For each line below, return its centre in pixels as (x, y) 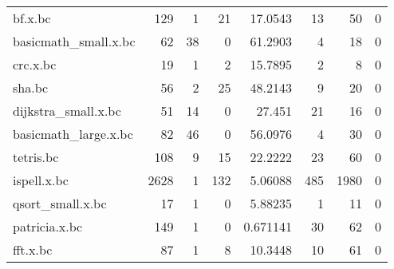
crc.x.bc (35, 64)
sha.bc (31, 87)
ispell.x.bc (41, 180)
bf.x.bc (32, 18)
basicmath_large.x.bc (73, 134)
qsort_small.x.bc (60, 203)
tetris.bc (36, 157)
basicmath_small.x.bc (74, 41)
